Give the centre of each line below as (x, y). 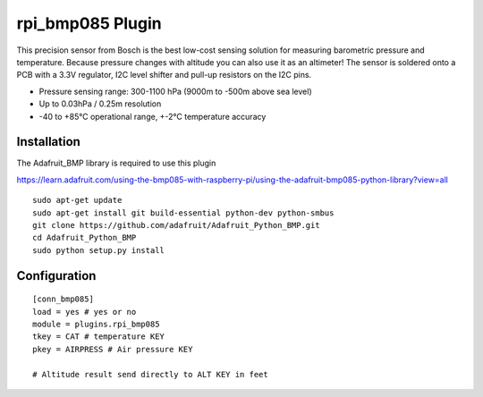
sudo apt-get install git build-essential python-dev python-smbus (183, 213)
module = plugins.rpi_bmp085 (96, 324)
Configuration (56, 276)
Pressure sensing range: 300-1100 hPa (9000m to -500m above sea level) (175, 91)
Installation (48, 142)
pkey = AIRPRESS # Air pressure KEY (113, 349)
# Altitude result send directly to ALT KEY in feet (150, 374)
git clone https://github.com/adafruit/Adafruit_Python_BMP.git (177, 225)
